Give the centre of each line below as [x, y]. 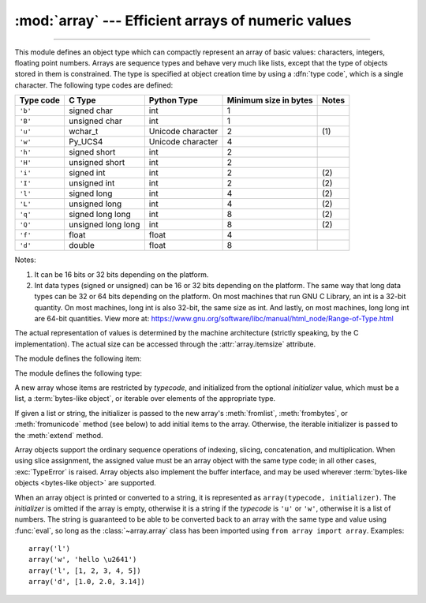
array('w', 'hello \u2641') [83, 560]
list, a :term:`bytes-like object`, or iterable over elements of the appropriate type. [145, 399]
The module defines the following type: [78, 373]
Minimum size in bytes [270, 100]
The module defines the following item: [78, 358]
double [81, 245]
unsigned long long [104, 225]
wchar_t [83, 132]
